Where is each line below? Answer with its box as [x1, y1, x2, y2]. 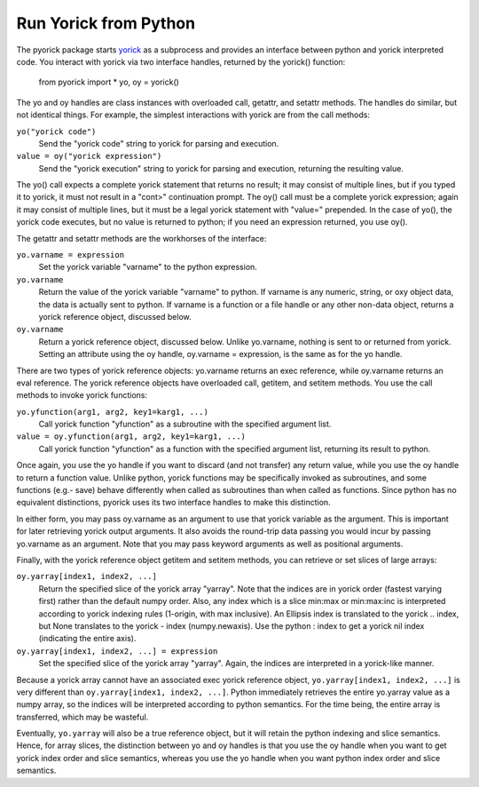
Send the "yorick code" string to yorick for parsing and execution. [38, 138, 279, 148]
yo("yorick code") [16, 126, 97, 137]
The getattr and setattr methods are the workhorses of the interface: [16, 233, 267, 243]
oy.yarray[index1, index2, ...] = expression [16, 646, 218, 656]
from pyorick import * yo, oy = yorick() [38, 76, 179, 88]
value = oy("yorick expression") [16, 151, 162, 162]
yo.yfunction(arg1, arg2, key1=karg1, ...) [16, 407, 208, 417]
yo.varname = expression [16, 250, 124, 260]
